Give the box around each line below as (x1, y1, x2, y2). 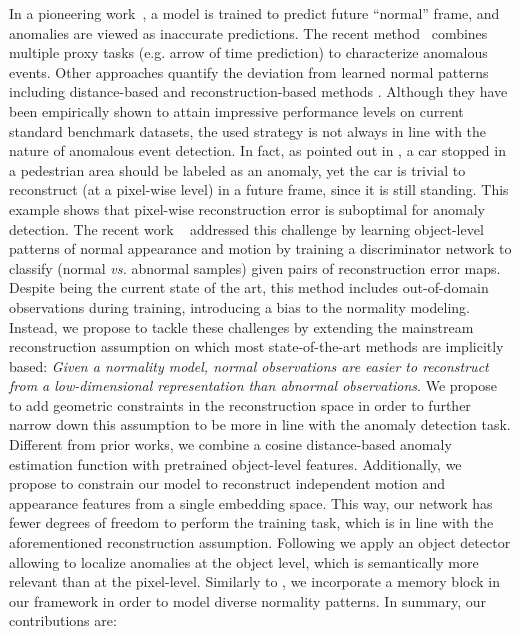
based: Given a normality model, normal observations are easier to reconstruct (9, 355, 489, 376)
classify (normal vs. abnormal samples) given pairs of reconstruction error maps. (9, 257, 501, 278)
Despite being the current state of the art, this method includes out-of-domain (9, 277, 489, 298)
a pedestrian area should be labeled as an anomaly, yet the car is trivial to (9, 159, 466, 180)
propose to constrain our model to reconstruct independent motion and (9, 473, 446, 494)
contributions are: (9, 610, 117, 631)
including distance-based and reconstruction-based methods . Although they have (9, 81, 508, 102)
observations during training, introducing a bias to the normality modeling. (9, 296, 470, 317)
